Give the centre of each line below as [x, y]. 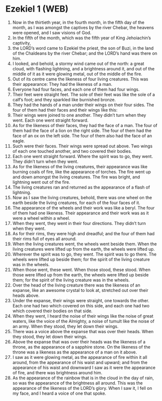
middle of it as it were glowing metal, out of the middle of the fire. [77, 74]
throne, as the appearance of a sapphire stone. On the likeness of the [81, 347]
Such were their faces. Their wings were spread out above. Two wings [82, 146]
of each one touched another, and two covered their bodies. [72, 151]
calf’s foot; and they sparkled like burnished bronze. [64, 99]
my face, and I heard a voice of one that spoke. [59, 393]
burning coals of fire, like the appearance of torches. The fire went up [82, 172]
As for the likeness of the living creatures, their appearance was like [80, 166]
